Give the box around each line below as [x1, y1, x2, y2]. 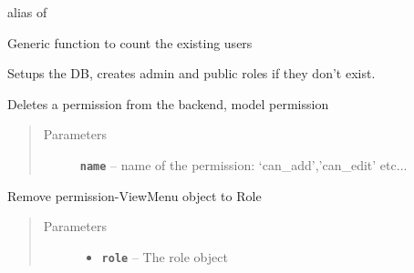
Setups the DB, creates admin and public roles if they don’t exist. [7, 64, 376, 83]
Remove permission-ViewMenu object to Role [7, 186, 262, 205]
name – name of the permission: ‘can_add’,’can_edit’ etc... [79, 155, 408, 174]
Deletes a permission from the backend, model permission [7, 94, 329, 113]
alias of [7, 3, 47, 21]
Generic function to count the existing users [7, 33, 253, 52]
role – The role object [101, 247, 228, 266]
